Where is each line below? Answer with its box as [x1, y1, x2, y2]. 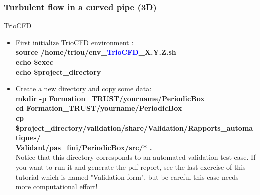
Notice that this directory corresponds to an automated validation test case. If [15, 152, 256, 162]
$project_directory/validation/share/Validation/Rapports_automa [15, 122, 253, 133]
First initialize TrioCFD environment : [15, 37, 134, 47]
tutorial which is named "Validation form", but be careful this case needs [15, 171, 239, 182]
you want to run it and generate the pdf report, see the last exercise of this [15, 161, 246, 172]
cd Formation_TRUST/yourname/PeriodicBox [15, 103, 182, 113]
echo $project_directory [15, 66, 101, 77]
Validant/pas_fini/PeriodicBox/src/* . [15, 142, 152, 152]
